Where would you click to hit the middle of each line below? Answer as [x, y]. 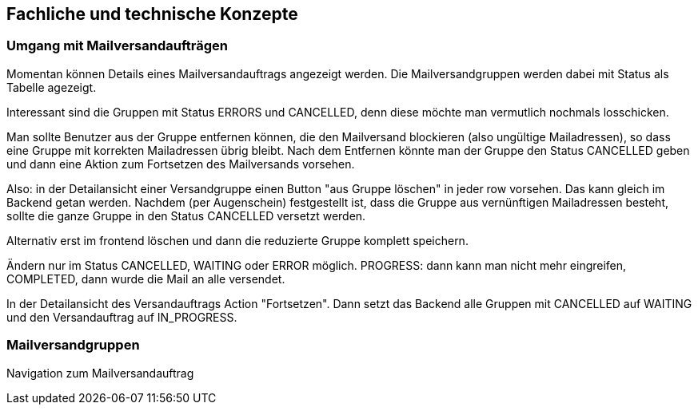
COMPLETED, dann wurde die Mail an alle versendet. [146, 279]
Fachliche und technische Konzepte [152, 14]
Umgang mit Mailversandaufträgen [117, 46]
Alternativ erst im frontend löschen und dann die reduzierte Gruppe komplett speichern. [237, 240]
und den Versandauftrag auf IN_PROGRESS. [122, 317]
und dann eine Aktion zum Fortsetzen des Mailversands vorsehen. [181, 164]
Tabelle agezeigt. [52, 87]
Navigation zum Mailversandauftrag [100, 373]
